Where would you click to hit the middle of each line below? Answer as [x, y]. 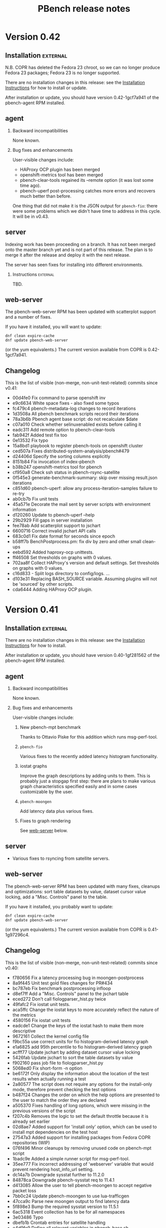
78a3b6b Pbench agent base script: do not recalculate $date [75, 419]
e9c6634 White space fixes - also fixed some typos [66, 403]
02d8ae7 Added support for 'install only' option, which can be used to [84, 1127]
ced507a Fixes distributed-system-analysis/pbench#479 [71, 451]
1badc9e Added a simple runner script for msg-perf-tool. [71, 1158]
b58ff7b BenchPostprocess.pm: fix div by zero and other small [77, 542]
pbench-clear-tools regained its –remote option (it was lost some [87, 180]
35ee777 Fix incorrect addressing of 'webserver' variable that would [83, 1164]
